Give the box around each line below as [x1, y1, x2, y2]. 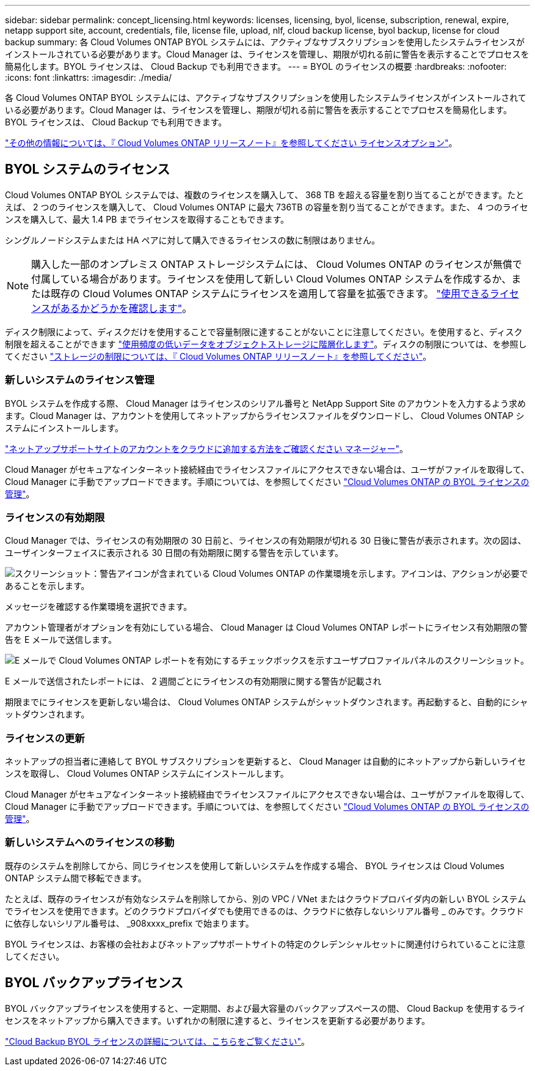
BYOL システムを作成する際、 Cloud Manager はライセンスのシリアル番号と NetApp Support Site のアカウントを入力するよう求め [5, 398, 526, 409]
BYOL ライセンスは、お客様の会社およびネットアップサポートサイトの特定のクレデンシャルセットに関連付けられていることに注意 [5, 938, 526, 949]
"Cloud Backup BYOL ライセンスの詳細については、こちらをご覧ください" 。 [5, 1036, 310, 1047]
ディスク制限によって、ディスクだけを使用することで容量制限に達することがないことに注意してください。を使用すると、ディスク [5, 326, 523, 337]
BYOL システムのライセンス [5, 161, 170, 177]
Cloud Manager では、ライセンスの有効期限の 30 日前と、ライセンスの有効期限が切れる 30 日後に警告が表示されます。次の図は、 [5, 535, 526, 546]
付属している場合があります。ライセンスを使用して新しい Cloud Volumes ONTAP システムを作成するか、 [31, 272, 512, 285]
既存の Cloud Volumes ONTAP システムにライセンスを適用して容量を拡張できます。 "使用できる [51, 287, 490, 300]
